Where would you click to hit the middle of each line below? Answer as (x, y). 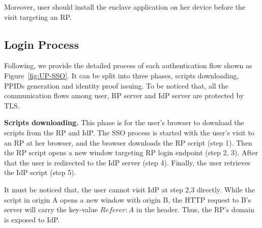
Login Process (41, 44)
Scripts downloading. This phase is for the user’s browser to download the (124, 122)
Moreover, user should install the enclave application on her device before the (125, 7)
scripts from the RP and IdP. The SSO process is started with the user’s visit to (129, 132)
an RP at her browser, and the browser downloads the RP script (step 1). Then (128, 142)
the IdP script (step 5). (40, 172)
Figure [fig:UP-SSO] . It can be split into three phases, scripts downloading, (122, 75)
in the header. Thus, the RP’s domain (195, 209)
